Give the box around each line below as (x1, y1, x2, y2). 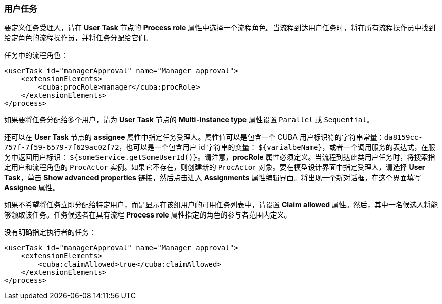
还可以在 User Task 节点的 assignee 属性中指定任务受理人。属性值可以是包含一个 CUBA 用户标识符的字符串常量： (4, 133, 384, 142)
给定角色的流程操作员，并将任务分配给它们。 (4, 33, 153, 42)
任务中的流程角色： (4, 51, 68, 60)
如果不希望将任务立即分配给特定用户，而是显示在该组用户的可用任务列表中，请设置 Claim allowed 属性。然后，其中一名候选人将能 (4, 200, 438, 209)
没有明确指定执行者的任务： (4, 228, 96, 237)
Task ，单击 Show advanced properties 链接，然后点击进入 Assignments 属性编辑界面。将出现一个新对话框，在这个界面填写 (4, 173, 421, 182)
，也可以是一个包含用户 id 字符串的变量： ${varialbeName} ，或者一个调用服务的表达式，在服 (119, 143, 435, 152)
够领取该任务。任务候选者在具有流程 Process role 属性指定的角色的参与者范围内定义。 (4, 210, 291, 220)
